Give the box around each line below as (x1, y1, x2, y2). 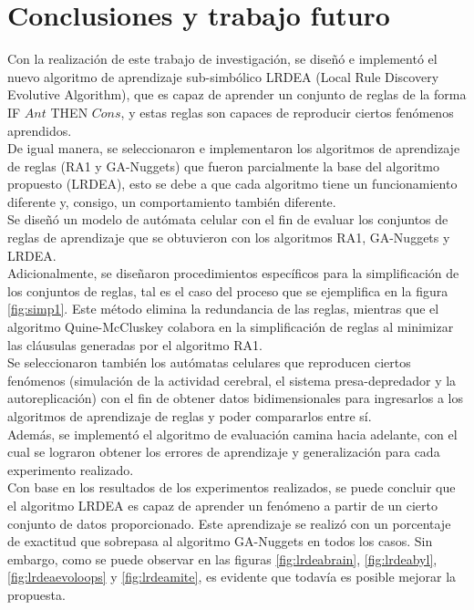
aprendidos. (7, 120, 72, 140)
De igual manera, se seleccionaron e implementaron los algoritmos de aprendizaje (7, 139, 460, 158)
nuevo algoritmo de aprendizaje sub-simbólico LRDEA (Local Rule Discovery (7, 67, 439, 86)
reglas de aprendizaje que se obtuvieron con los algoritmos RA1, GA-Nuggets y (7, 228, 450, 247)
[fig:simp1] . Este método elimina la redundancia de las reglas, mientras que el (7, 299, 439, 318)
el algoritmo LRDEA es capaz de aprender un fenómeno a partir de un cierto (7, 495, 438, 514)
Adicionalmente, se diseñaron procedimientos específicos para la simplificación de (7, 264, 459, 283)
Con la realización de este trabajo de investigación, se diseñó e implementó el (7, 49, 438, 68)
